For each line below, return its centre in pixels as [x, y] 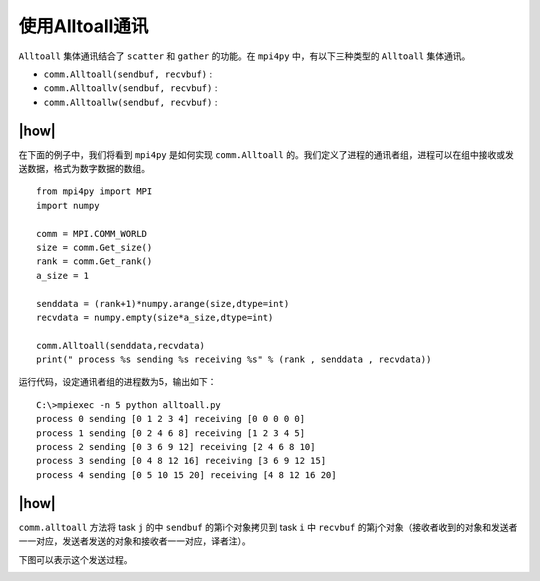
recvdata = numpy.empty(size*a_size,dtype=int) [155, 317]
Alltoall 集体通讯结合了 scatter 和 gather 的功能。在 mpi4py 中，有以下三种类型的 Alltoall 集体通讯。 [244, 56]
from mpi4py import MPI [94, 191]
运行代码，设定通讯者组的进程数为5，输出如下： [117, 382]
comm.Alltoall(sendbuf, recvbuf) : [128, 74]
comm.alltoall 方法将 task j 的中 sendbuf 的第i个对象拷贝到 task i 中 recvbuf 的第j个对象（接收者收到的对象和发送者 [268, 527]
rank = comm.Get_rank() [94, 261]
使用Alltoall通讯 [83, 26]
